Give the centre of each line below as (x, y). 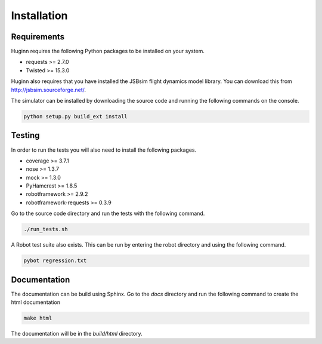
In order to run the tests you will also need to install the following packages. (104, 150)
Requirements (38, 37)
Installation (39, 16)
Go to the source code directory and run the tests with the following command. (108, 214)
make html (38, 318)
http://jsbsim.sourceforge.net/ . (49, 90)
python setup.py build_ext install (75, 116)
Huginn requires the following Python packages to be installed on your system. (108, 51)
